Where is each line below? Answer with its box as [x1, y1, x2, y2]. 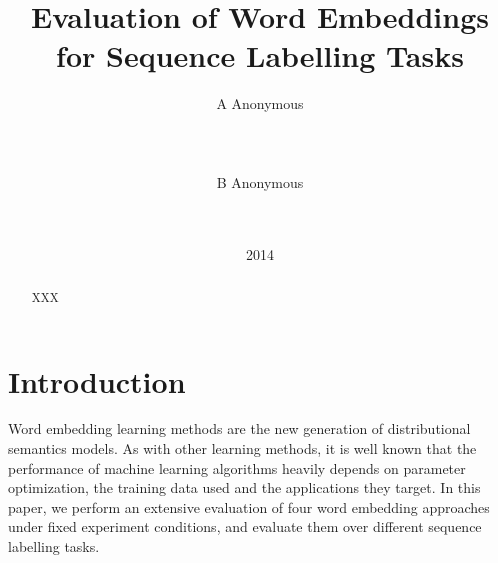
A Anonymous [216, 93, 304, 114]
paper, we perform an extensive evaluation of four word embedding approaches [8, 496, 490, 517]
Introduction [8, 360, 186, 401]
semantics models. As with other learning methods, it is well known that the [8, 438, 477, 459]
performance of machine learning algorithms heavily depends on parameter [8, 457, 466, 478]
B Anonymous [216, 171, 304, 192]
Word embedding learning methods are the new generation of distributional [8, 418, 471, 439]
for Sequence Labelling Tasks [56, 35, 464, 76]
